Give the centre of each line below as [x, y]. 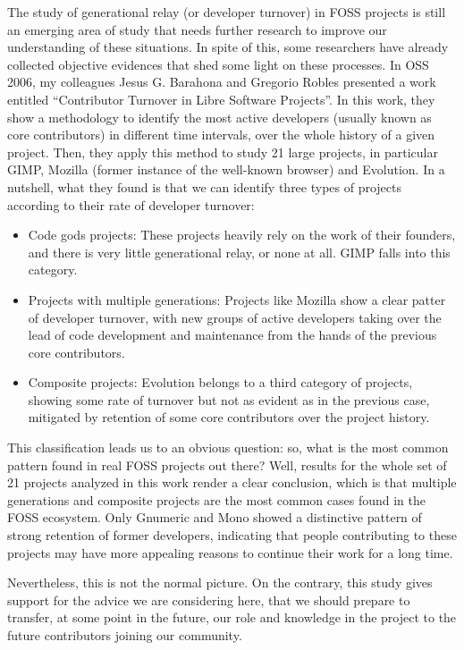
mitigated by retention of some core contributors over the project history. [229, 417]
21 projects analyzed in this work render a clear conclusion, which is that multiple [232, 482]
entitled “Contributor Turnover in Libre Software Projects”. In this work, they [221, 99]
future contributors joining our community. [125, 635]
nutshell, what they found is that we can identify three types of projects [205, 186]
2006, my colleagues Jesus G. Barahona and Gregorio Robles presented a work [222, 82]
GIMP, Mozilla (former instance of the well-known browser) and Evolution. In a [226, 169]
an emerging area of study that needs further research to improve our [197, 29]
